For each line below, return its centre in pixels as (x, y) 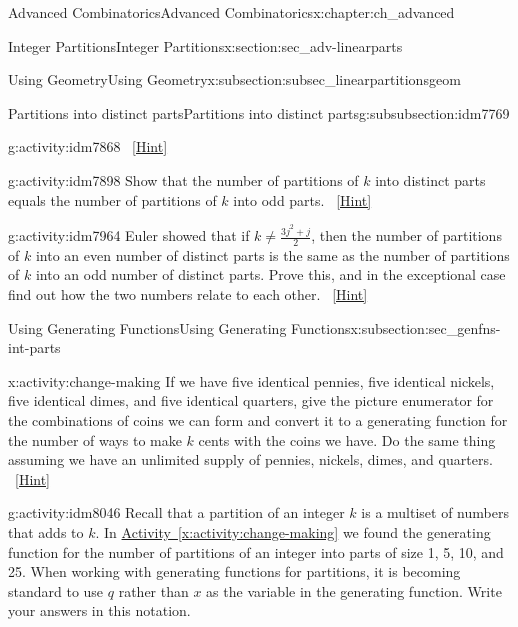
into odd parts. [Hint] (302, 199)
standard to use (56, 590)
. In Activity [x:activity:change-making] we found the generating (293, 531)
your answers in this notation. (99, 610)
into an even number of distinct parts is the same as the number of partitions (272, 254)
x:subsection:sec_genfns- (425, 327)
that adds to (46, 531)
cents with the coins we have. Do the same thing (347, 439)
